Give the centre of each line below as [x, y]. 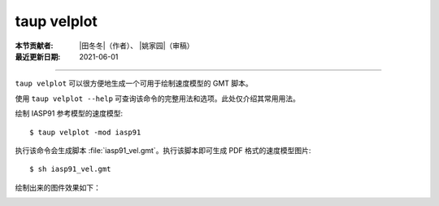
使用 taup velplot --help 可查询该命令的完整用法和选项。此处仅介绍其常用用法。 [158, 99]
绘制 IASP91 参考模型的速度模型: [69, 113]
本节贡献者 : [34, 46]
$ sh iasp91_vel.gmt [70, 169]
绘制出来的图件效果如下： [58, 187]
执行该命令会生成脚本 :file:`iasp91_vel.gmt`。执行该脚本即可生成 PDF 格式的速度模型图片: [163, 150]
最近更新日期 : [38, 56]
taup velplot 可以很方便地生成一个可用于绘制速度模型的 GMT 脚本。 [134, 83]
